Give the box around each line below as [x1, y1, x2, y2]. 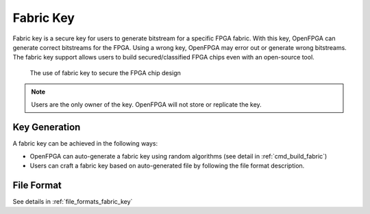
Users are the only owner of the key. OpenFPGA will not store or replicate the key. [31, 100, 262, 109]
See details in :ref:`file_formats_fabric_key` [12, 198, 133, 206]
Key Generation [12, 122, 81, 133]
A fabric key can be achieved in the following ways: [12, 139, 158, 148]
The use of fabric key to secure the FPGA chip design [29, 68, 182, 77]
